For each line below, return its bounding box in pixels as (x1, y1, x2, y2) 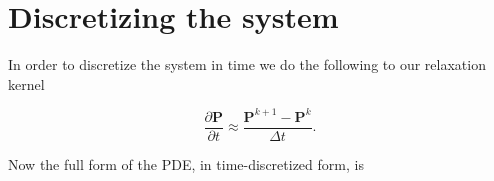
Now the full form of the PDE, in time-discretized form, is (8, 153, 364, 174)
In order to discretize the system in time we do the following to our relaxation (8, 54, 486, 75)
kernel (8, 73, 45, 94)
